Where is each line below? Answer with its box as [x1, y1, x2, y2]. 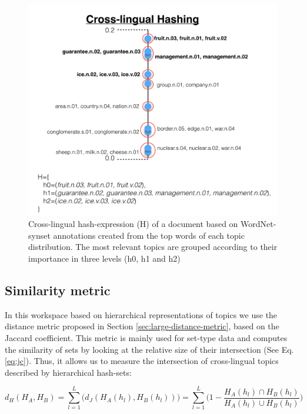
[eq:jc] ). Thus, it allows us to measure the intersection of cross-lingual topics [5, 355, 279, 367]
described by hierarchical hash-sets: [5, 366, 132, 378]
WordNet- [241, 218, 276, 230]
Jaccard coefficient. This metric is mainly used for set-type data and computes [5, 331, 288, 343]
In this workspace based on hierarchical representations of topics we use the [5, 308, 278, 320]
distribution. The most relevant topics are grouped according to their [28, 241, 278, 253]
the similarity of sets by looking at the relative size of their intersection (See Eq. [5, 343, 294, 355]
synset [28, 229, 51, 241]
